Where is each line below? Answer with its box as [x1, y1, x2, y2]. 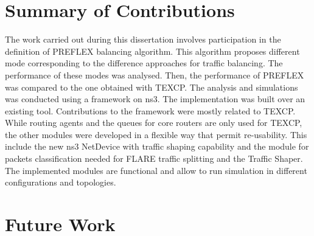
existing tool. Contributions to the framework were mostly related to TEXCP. [5, 104, 296, 117]
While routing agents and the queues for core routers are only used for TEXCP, [5, 116, 302, 129]
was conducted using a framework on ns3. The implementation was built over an [5, 92, 305, 105]
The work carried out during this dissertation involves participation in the [5, 33, 281, 46]
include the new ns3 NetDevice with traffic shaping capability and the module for [5, 140, 309, 153]
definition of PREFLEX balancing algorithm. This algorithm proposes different [5, 44, 300, 57]
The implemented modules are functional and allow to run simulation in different [5, 164, 307, 176]
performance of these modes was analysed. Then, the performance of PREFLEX [5, 68, 304, 81]
